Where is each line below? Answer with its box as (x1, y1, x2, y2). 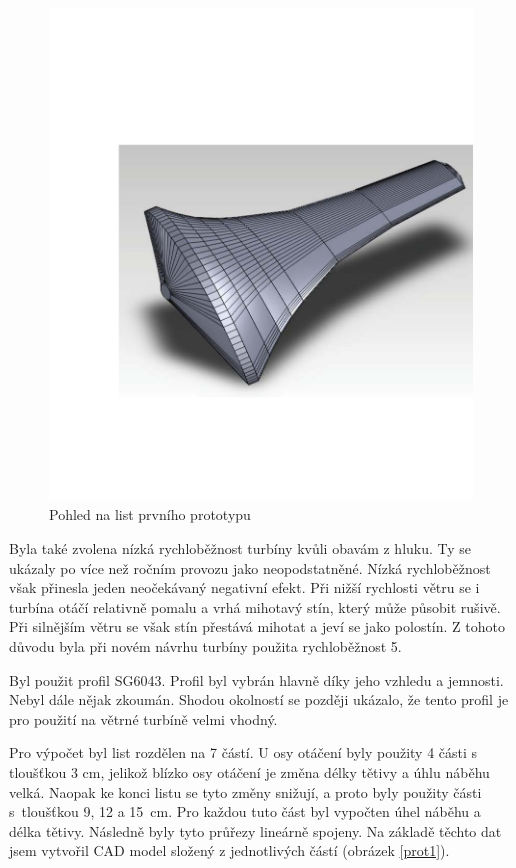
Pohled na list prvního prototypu (49, 504, 251, 525)
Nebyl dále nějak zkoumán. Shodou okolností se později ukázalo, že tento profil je (9, 689, 509, 710)
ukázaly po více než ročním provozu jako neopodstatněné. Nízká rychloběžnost (9, 557, 491, 578)
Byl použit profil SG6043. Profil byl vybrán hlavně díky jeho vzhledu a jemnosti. (9, 669, 504, 690)
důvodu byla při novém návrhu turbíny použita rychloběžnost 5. (9, 635, 402, 656)
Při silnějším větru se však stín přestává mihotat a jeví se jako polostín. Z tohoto (9, 616, 505, 637)
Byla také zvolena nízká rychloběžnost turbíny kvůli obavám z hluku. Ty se (9, 538, 472, 558)
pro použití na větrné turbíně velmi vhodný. (9, 708, 278, 729)
